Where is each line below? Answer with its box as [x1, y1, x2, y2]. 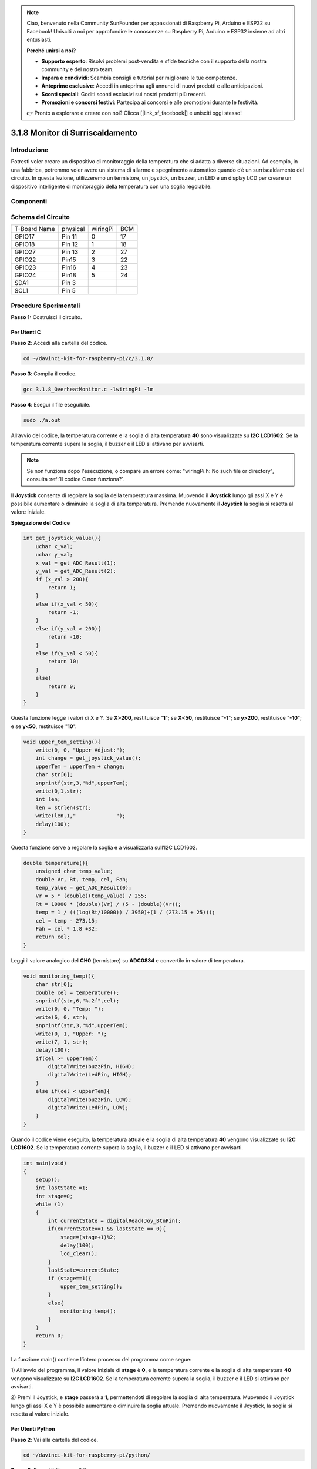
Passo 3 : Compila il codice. [11, 370, 77, 377]
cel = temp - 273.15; [35, 917, 98, 924]
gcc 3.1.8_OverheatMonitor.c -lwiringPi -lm [23, 386, 154, 393]
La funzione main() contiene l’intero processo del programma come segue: [11, 1356, 192, 1363]
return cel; [35, 934, 70, 940]
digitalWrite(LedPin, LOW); [48, 1105, 129, 1111]
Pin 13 [62, 248, 79, 256]
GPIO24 [14, 271, 36, 279]
